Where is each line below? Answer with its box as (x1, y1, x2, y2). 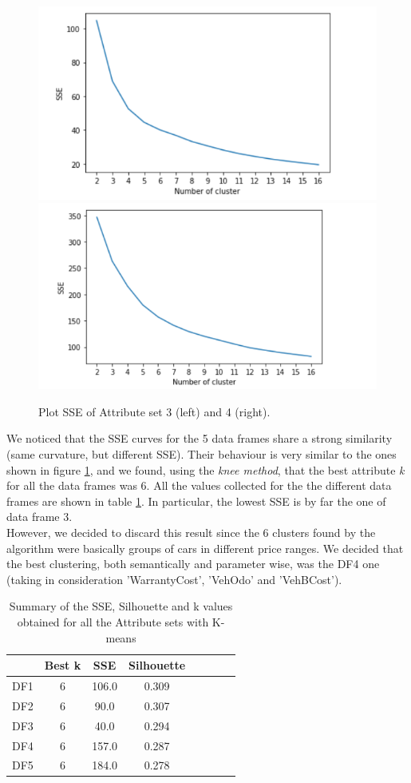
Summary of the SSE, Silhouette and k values (9, 598, 233, 614)
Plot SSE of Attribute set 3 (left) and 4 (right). (38, 403, 271, 419)
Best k (44, 657, 81, 674)
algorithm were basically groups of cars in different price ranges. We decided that (6, 539, 404, 556)
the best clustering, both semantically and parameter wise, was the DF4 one (6, 555, 380, 572)
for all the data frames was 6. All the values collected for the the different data (6, 477, 392, 494)
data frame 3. (6, 508, 73, 525)
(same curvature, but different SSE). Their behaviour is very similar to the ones (6, 446, 397, 463)
